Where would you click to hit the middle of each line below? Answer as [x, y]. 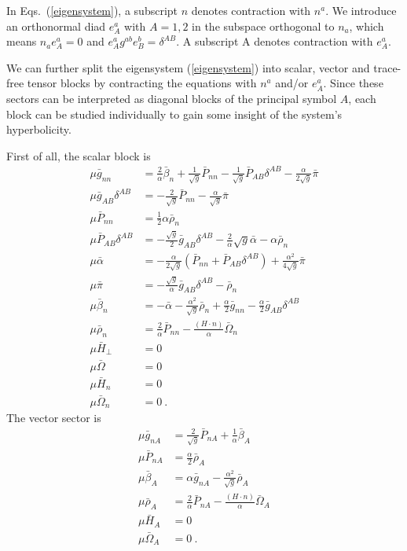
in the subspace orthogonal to [263, 26]
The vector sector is [54, 417]
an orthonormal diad [56, 26]
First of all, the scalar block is [79, 155]
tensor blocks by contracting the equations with [142, 83]
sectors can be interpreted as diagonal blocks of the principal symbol [172, 98]
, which [367, 26]
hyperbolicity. [39, 129]
